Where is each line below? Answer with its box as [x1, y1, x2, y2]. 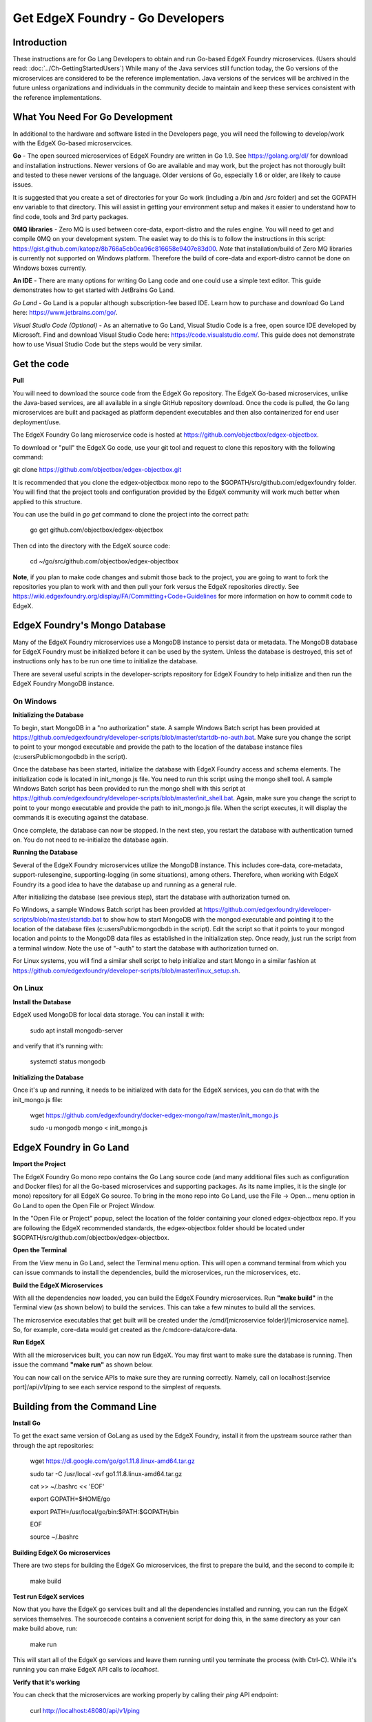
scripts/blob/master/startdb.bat [12, 915, 102, 923]
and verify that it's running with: [12, 1041, 103, 1050]
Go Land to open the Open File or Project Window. [12, 1201, 155, 1210]
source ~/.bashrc [30, 1533, 79, 1541]
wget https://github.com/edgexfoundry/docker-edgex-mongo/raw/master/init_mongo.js [30, 1111, 279, 1119]
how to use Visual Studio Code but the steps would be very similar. [12, 340, 203, 349]
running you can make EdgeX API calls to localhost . [12, 1666, 159, 1674]
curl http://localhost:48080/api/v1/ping [30, 1706, 141, 1714]
